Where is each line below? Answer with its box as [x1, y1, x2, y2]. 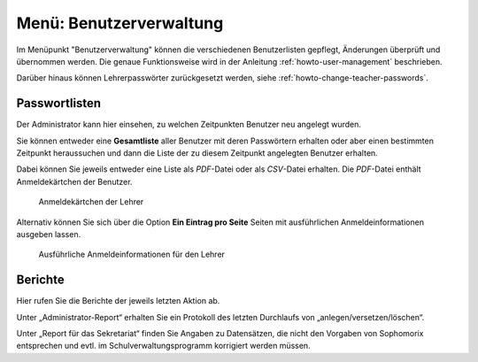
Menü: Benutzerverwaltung [16, 13, 224, 33]
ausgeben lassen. [16, 228, 81, 239]
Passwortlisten [16, 96, 102, 111]
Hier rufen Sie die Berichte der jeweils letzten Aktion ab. [16, 296, 220, 306]
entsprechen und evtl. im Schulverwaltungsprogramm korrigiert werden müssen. [16, 341, 311, 351]
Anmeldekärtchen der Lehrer [38, 196, 144, 207]
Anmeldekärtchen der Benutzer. [16, 176, 133, 187]
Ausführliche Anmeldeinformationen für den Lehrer [38, 249, 226, 260]
